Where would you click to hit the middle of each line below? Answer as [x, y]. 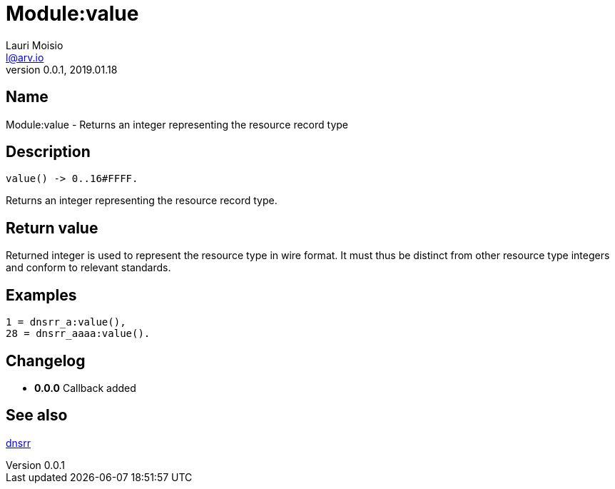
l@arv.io [25, 57]
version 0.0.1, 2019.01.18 [62, 69]
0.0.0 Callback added [85, 388]
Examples [41, 295]
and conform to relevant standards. [88, 268]
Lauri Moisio [35, 45]
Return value [52, 228]
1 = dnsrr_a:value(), [66, 322]
